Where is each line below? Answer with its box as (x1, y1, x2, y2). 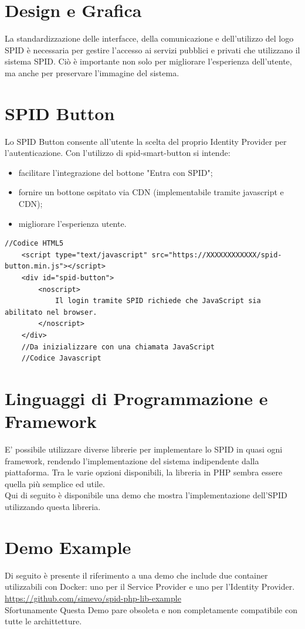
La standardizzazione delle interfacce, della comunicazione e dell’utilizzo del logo (5, 32, 294, 45)
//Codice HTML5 (5, 239, 64, 248)
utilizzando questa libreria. (5, 501, 101, 512)
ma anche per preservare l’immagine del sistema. (5, 66, 179, 79)
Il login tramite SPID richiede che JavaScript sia (55, 297, 261, 305)
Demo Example (5, 535, 131, 559)
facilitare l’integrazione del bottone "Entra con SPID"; (18, 166, 213, 178)
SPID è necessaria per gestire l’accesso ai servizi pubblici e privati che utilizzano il (5, 43, 300, 56)
